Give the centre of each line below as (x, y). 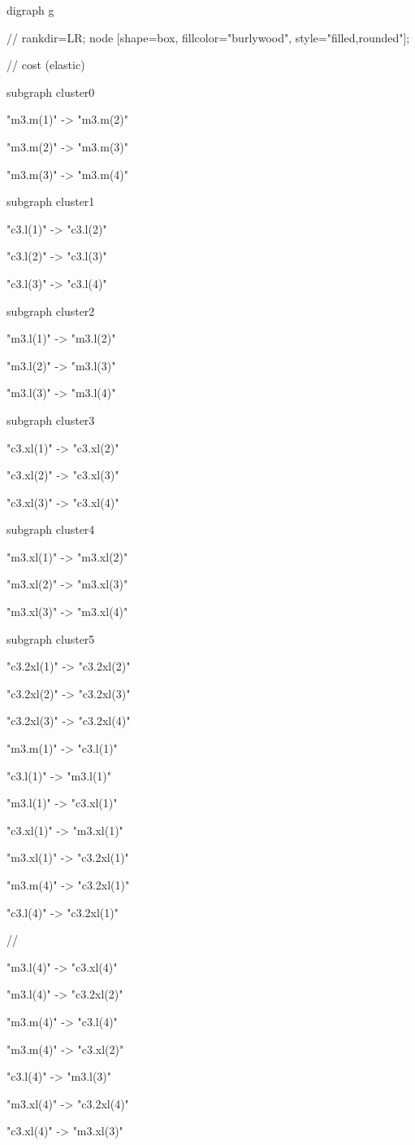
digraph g (30, 10)
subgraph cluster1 (51, 201)
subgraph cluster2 (51, 310)
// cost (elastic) (46, 65)
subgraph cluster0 (51, 92)
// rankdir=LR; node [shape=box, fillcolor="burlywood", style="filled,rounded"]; (208, 37)
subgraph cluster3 (51, 420)
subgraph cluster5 (51, 638)
